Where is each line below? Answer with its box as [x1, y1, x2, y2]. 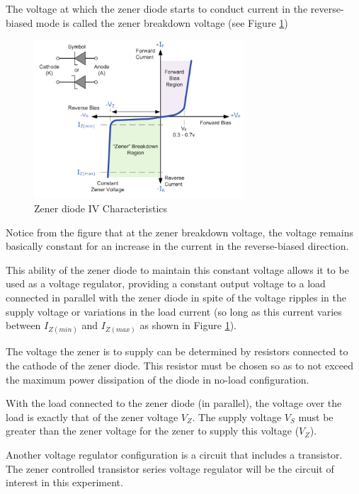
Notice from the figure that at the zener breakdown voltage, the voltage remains [6, 224, 354, 239]
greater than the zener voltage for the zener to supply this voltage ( [6, 423, 300, 438]
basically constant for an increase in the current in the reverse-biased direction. [6, 239, 349, 253]
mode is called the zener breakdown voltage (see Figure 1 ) [35, 15, 288, 30]
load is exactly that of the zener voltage [6, 409, 178, 424]
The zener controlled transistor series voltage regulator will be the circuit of [6, 461, 334, 476]
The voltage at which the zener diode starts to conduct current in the [6, 1, 308, 16]
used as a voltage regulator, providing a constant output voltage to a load [6, 276, 326, 291]
